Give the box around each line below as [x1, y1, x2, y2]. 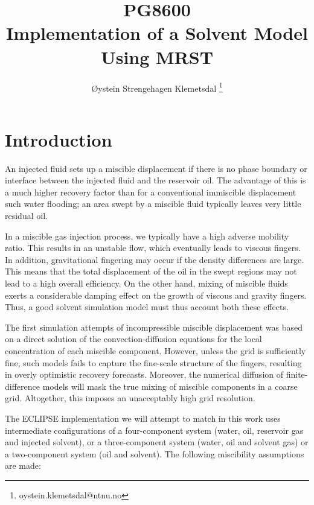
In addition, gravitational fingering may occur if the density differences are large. [5, 253, 304, 265]
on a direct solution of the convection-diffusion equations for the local [5, 332, 262, 345]
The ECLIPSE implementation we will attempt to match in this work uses [5, 411, 281, 424]
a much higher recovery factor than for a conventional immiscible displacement [5, 185, 296, 198]
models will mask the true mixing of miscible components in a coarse [42, 380, 298, 392]
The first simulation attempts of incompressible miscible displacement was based [5, 320, 303, 333]
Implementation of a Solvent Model [6, 21, 308, 45]
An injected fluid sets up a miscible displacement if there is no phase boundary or [5, 162, 307, 174]
